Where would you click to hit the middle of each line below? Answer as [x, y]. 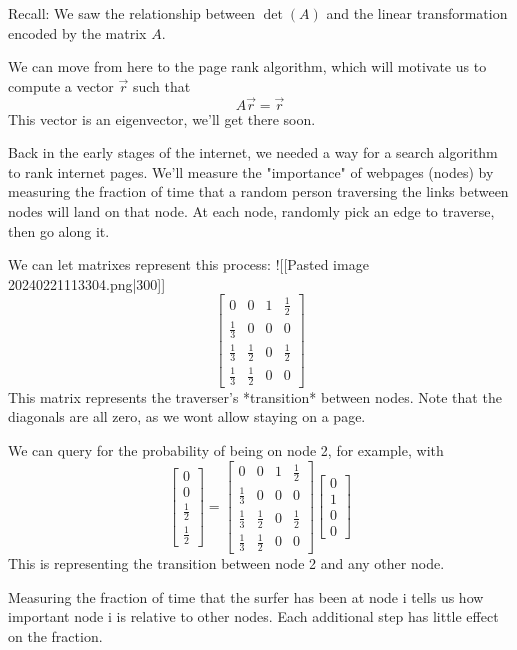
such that [161, 85]
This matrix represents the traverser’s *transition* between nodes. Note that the [255, 396]
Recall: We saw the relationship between [131, 13]
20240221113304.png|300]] [87, 283]
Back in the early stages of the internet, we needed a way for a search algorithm [253, 152]
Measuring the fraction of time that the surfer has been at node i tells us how [246, 596]
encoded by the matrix [77, 32]
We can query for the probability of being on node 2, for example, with [226, 450]
